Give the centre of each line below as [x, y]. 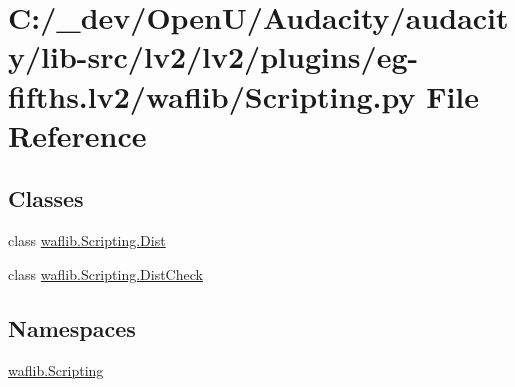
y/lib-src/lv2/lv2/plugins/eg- [213, 56]
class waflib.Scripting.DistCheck [105, 273]
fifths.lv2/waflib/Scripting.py [212, 95]
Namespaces [72, 327]
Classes [46, 198]
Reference [77, 134]
